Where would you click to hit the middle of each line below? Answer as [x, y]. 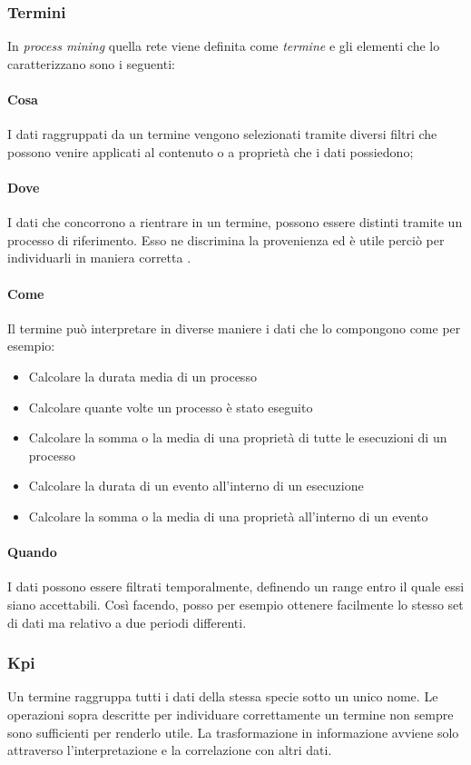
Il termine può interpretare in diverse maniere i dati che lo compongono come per [234, 328]
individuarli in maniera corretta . [99, 258]
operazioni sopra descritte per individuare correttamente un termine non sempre [231, 714]
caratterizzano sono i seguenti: [91, 63]
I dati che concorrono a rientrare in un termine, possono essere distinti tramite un [235, 222]
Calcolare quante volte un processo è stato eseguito [171, 407]
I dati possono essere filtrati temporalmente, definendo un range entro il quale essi [236, 586]
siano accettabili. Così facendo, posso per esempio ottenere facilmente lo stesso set [235, 604]
